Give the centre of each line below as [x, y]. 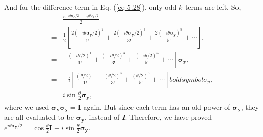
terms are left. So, [213, 7]
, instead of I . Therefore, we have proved [148, 117]
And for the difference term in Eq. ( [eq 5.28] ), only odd [90, 7]
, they [250, 106]
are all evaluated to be [39, 117]
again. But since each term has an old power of [157, 106]
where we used [27, 106]
